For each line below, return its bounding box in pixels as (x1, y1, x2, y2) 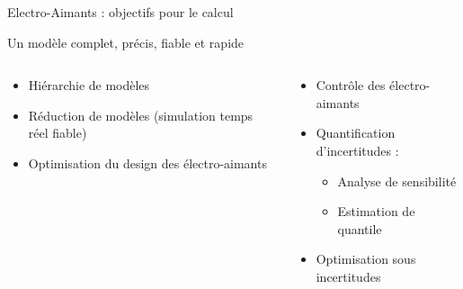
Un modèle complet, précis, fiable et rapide (7, 32, 245, 51)
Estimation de (337, 202, 415, 221)
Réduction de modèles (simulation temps (28, 105, 254, 124)
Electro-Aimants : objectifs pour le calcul (7, 3, 234, 21)
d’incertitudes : (316, 140, 399, 159)
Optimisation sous (316, 249, 416, 268)
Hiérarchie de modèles (28, 76, 150, 95)
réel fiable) (28, 123, 87, 142)
